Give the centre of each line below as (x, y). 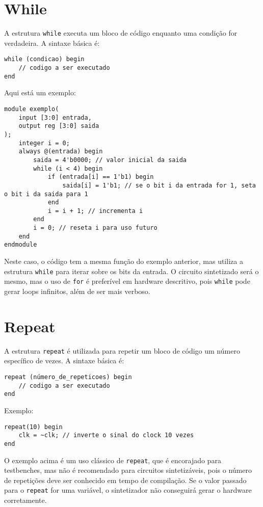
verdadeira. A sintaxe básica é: (52, 43)
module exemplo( (32, 109)
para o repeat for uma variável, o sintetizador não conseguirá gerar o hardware (128, 490)
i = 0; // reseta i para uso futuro (95, 228)
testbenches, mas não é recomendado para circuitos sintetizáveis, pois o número (128, 470)
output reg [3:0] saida (59, 126)
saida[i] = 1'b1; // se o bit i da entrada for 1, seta (159, 185)
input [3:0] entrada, (55, 117)
